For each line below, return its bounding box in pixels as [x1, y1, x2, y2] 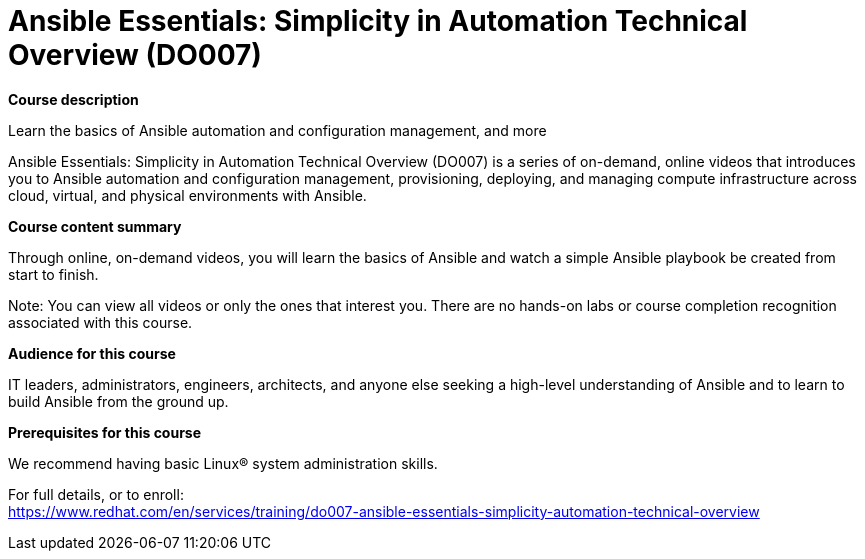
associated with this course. [8, 313, 193, 331]
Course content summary [8, 217, 182, 235]
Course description [8, 90, 139, 108]
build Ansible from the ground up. [8, 392, 229, 410]
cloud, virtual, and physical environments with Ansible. [8, 186, 367, 204]
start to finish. [8, 265, 99, 283]
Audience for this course [8, 344, 176, 362]
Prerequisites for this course [8, 423, 202, 441]
